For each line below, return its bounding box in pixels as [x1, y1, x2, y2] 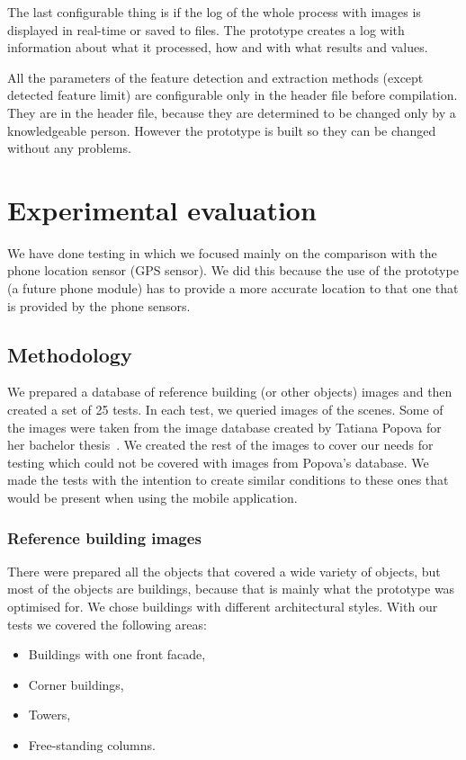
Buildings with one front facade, [28, 645, 206, 664]
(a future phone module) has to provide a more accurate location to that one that [7, 279, 459, 298]
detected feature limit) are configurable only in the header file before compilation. [7, 85, 458, 104]
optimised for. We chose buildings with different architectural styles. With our [7, 597, 438, 616]
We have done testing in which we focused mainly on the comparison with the [7, 243, 437, 262]
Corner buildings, [28, 675, 124, 693]
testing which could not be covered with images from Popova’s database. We [7, 452, 429, 471]
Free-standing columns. [28, 735, 156, 754]
